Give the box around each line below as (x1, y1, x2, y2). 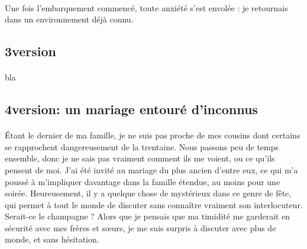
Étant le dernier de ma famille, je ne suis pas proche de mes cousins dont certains (5, 129, 300, 141)
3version (5, 42, 56, 60)
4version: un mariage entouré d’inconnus (5, 100, 258, 118)
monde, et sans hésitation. (5, 233, 99, 245)
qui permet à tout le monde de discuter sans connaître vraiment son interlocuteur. (5, 198, 303, 211)
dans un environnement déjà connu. (5, 13, 134, 25)
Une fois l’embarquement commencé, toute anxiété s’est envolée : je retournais (5, 1, 288, 14)
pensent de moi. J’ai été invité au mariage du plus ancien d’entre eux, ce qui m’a (5, 163, 298, 176)
